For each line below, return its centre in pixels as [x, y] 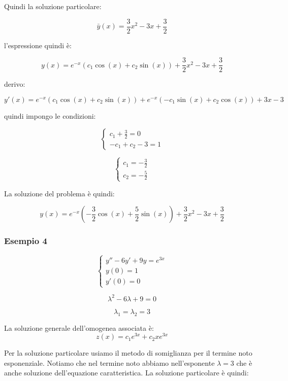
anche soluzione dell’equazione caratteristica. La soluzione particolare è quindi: [126, 373]
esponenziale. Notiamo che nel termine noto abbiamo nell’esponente [109, 362]
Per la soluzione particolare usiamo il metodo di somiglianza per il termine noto [128, 353]
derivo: [15, 84]
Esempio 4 [26, 241]
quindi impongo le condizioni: [50, 115]
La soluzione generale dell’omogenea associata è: [79, 327]
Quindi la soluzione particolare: [53, 6]
